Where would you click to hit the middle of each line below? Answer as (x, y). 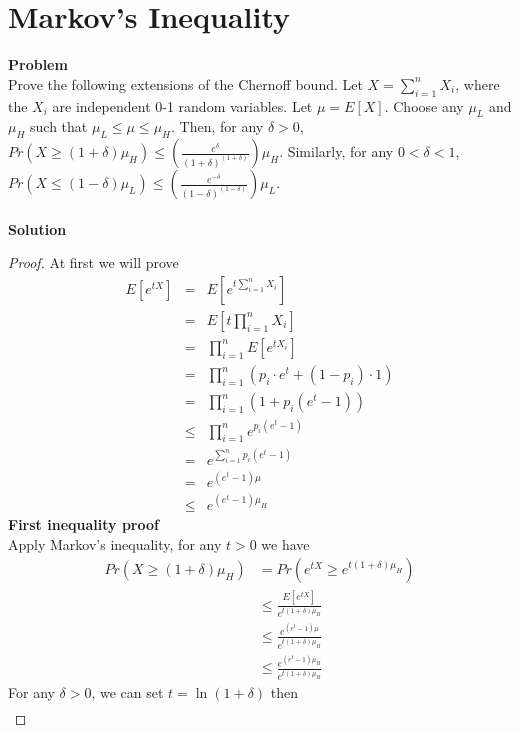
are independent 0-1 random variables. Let (182, 105)
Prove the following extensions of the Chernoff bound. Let (185, 83)
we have (285, 543)
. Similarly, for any (336, 151)
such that (59, 126)
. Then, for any (217, 126)
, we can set (127, 691)
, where (477, 83)
